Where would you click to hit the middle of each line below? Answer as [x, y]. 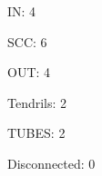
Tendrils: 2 [37, 102]
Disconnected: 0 [51, 163]
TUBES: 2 [36, 133]
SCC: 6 [27, 41]
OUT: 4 [29, 72]
